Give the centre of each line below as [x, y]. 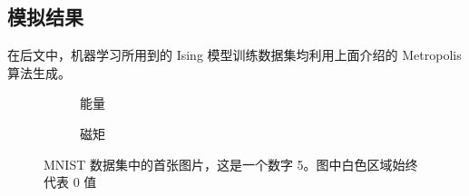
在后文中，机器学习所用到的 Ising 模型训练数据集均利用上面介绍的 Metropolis [234, 55]
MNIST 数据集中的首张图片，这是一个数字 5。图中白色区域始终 [231, 164]
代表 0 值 [70, 182]
